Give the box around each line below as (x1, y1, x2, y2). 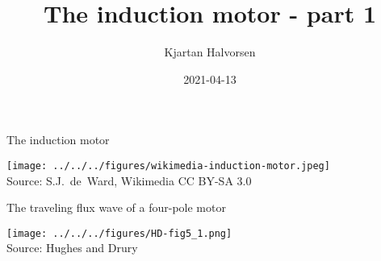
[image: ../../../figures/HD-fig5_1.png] (6, 227, 232, 239)
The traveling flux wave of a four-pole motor (6, 199, 226, 216)
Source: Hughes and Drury (6, 239, 138, 256)
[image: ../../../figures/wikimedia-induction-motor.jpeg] (6, 159, 330, 172)
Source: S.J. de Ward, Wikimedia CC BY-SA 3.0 (6, 172, 252, 188)
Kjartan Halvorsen (164, 43, 256, 60)
